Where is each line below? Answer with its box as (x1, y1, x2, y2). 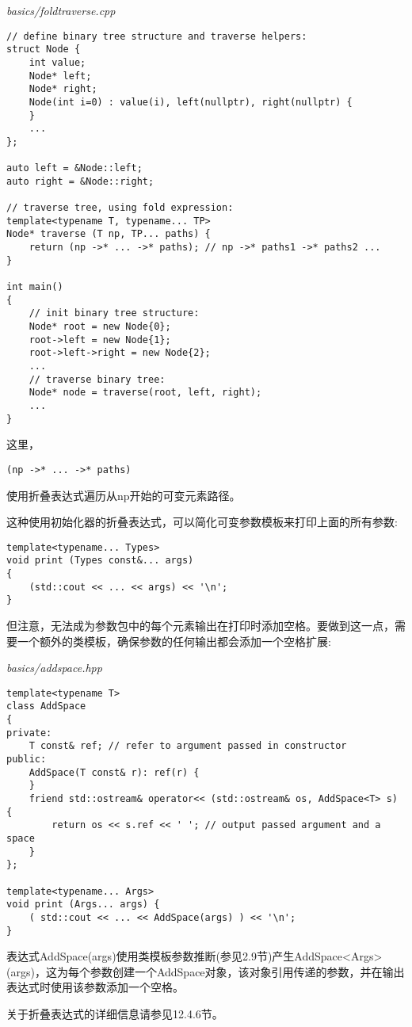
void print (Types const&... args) (6, 555, 194, 567)
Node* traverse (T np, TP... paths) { (6, 228, 211, 240)
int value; (29, 56, 86, 68)
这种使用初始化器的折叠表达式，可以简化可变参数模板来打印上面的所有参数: (6, 513, 398, 530)
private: (6, 727, 52, 739)
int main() (6, 281, 63, 293)
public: (6, 754, 47, 765)
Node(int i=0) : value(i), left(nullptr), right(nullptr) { (29, 96, 353, 108)
